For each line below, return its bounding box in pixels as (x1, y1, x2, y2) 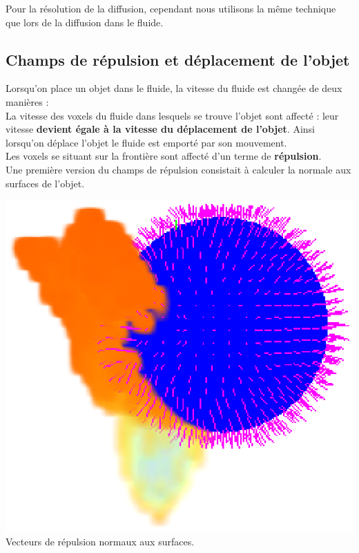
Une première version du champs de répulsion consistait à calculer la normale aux (6, 162, 351, 176)
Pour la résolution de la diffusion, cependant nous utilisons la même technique (6, 1, 336, 15)
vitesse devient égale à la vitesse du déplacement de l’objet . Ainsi (6, 122, 316, 136)
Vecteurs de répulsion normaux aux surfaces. (6, 534, 195, 549)
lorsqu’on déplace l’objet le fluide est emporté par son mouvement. (6, 135, 287, 149)
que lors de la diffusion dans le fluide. (6, 15, 164, 29)
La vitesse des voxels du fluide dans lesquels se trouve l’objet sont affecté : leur (6, 108, 339, 122)
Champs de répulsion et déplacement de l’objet (6, 48, 350, 70)
